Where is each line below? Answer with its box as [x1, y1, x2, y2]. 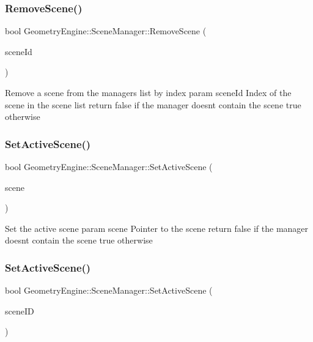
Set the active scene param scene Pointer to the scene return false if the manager [5, 221, 309, 234]
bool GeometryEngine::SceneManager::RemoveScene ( [5, 24, 207, 37]
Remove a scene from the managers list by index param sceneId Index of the [5, 86, 292, 99]
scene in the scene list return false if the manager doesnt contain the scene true [5, 98, 301, 111]
